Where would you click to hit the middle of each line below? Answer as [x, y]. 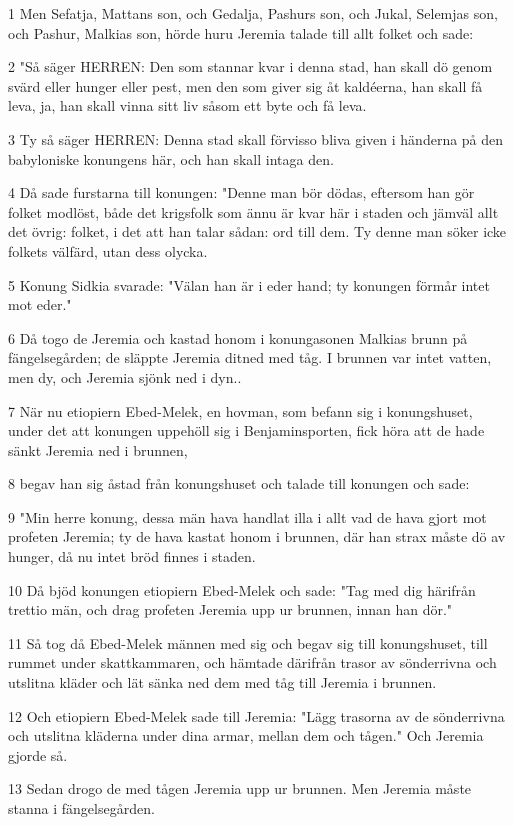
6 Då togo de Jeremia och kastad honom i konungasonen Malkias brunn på [238, 337]
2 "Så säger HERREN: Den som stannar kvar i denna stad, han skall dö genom [250, 66]
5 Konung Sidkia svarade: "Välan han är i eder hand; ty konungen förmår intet [249, 284]
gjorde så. [38, 754]
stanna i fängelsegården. [81, 808]
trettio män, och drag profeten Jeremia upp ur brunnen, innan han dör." [230, 609]
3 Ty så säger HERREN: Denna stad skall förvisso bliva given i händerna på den [256, 138]
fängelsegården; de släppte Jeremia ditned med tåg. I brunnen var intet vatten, [250, 357]
